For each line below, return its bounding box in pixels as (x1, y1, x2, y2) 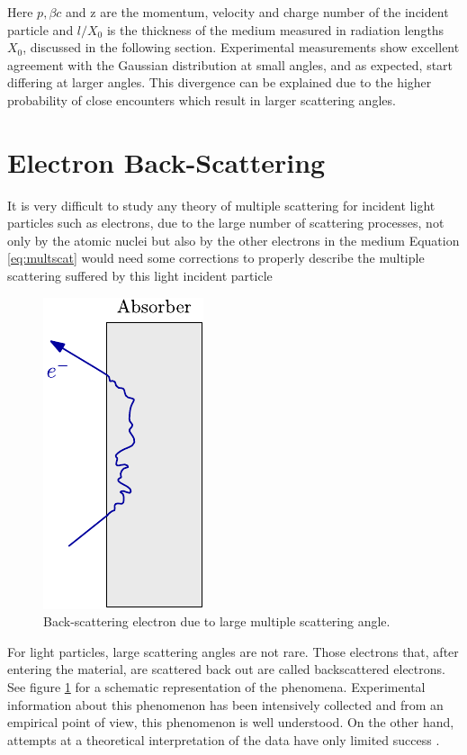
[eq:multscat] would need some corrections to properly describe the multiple (7, 248, 425, 267)
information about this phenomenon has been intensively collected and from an (7, 695, 444, 714)
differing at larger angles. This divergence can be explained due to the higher (7, 73, 432, 92)
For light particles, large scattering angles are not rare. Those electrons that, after (7, 642, 459, 661)
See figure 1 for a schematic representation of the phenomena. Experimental (7, 678, 426, 697)
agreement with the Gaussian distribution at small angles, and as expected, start (7, 55, 454, 74)
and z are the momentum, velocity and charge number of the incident (66, 3, 449, 21)
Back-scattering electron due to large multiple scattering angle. (43, 612, 391, 631)
